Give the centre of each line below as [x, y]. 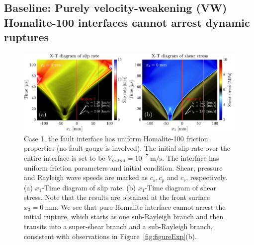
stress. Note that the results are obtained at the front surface [117, 197]
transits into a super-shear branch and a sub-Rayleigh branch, [118, 226]
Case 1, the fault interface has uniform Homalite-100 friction [116, 138]
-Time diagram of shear [181, 187]
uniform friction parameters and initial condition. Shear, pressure [123, 167]
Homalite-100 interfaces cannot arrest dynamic [127, 22]
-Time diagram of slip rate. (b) [89, 187]
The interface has [193, 157]
